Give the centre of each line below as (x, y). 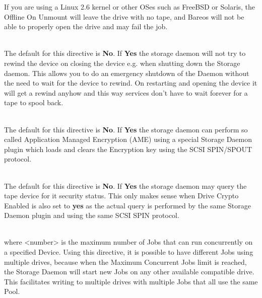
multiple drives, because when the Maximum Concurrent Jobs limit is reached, (125, 262)
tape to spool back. (34, 102)
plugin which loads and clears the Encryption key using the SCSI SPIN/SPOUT (128, 149)
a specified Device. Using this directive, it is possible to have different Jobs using (129, 252)
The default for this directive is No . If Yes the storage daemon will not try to (125, 53)
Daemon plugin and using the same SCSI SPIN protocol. (92, 215)
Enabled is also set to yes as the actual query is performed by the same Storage (128, 205)
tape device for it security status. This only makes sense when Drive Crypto (121, 196)
